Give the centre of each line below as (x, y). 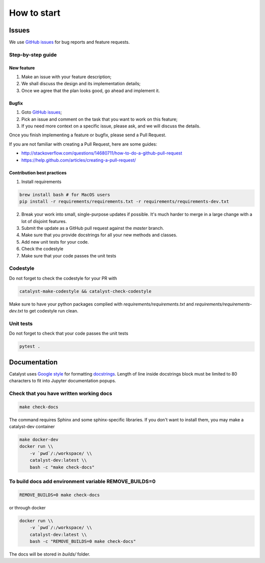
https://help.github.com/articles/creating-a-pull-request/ (79, 160)
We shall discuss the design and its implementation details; (81, 84)
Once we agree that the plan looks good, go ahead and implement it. (91, 91)
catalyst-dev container (32, 427)
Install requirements (41, 182)
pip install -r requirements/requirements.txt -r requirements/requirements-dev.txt (124, 202)
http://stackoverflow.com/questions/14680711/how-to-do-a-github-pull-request (102, 153)
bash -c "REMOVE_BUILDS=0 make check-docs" (83, 541)
